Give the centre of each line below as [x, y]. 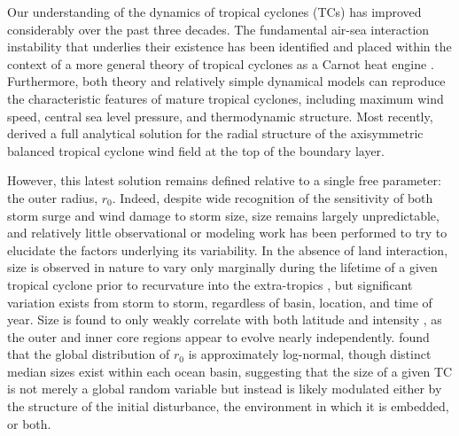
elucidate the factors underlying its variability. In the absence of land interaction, [228, 249]
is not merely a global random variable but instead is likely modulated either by [225, 389]
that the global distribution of [89, 354]
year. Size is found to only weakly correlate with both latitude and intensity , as [225, 319]
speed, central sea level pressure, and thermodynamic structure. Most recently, [220, 116]
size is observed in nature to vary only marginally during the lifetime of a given [222, 267]
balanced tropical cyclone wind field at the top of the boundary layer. [196, 150]
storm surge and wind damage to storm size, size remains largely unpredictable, [223, 215]
